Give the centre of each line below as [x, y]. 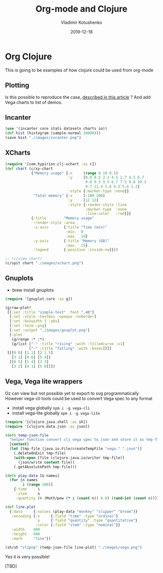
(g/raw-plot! [18, 308]
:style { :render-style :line [97, 205]
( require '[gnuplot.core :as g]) [39, 299]
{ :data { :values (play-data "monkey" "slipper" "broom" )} [73, 511]
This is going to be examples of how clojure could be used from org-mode [79, 70]
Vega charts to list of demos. [34, 102]
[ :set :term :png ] [28, 326]
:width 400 [26, 530]
